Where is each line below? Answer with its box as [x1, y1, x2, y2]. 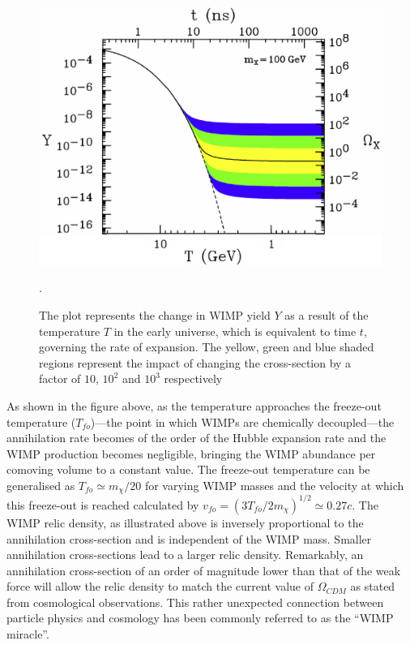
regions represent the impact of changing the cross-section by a [39, 354, 352, 371]
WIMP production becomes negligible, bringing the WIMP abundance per [6, 445, 376, 462]
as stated [350, 578, 395, 595]
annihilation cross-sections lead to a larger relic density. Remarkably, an [6, 546, 364, 563]
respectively [164, 370, 223, 387]
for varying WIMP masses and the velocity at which [144, 476, 404, 493]
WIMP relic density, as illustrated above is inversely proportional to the [6, 514, 364, 531]
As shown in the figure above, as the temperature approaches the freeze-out [6, 397, 382, 414]
